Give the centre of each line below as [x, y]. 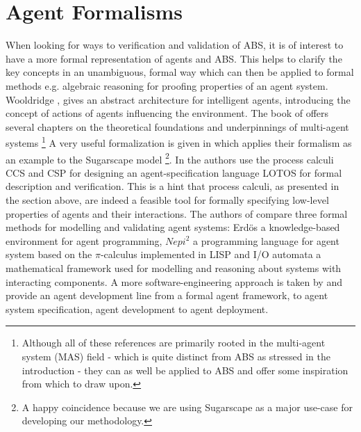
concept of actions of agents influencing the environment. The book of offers [167, 113]
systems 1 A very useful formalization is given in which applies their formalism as [179, 142]
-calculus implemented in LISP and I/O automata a [211, 254]
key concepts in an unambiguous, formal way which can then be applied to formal [180, 72]
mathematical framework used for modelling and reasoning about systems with [174, 267]
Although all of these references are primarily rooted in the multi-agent [174, 343]
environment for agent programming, [84, 240]
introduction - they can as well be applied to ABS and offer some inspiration [185, 370]
